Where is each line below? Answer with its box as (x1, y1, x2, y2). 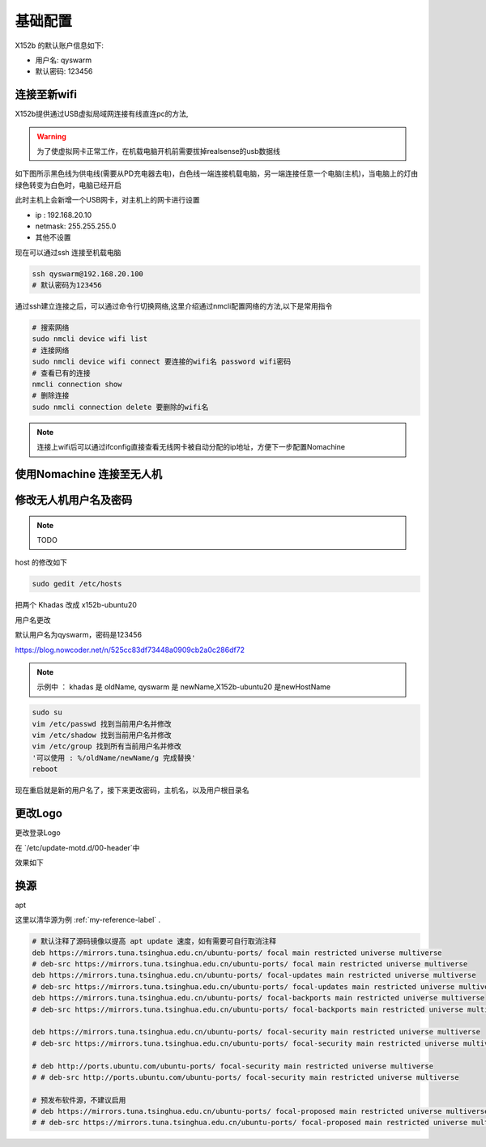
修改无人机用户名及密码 (15, 493, 133, 507)
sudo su (32, 708, 62, 717)
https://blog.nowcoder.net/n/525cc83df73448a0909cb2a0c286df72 (15, 645, 245, 655)
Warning (36, 131, 66, 141)
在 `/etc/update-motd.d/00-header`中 (15, 842, 140, 852)
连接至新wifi (15, 87, 77, 101)
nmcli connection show (32, 380, 122, 389)
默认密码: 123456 (35, 66, 93, 76)
